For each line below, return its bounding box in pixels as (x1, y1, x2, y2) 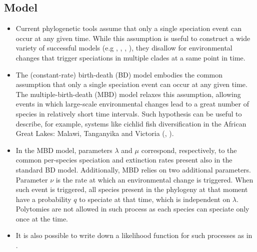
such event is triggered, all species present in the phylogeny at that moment (15, 184, 248, 194)
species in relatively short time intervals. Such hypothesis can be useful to (15, 108, 242, 118)
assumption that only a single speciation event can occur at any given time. (15, 79, 247, 89)
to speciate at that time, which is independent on (79, 193, 230, 204)
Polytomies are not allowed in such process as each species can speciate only (15, 203, 249, 214)
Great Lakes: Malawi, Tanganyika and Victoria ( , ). (15, 128, 174, 138)
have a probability (15, 193, 71, 204)
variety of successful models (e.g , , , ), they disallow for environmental (15, 42, 232, 53)
